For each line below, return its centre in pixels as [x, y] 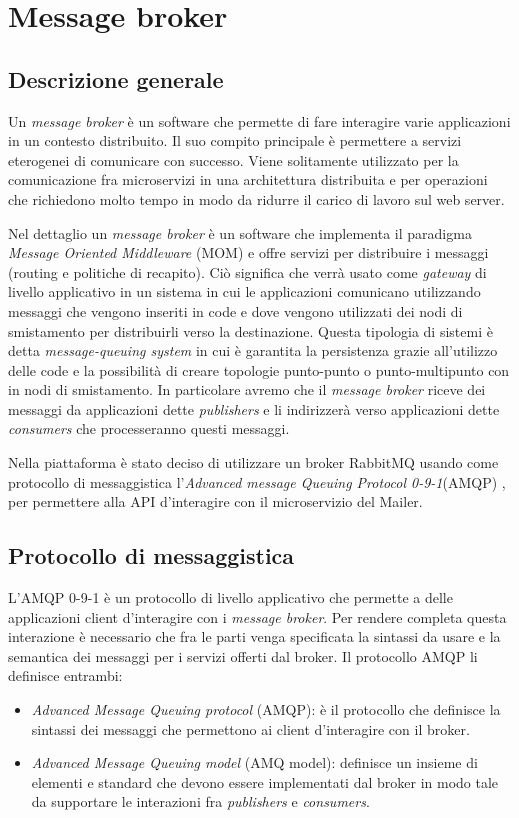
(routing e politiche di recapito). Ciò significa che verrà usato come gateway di [247, 271]
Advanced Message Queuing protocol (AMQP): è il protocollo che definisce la [266, 709]
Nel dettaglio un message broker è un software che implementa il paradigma [240, 232]
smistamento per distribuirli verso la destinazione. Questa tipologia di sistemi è [250, 330]
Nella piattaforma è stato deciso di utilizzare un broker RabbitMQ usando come [253, 462]
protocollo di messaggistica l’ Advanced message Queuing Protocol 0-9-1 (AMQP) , [257, 481]
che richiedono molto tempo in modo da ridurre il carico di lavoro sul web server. [256, 198]
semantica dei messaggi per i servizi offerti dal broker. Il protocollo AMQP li [243, 655]
